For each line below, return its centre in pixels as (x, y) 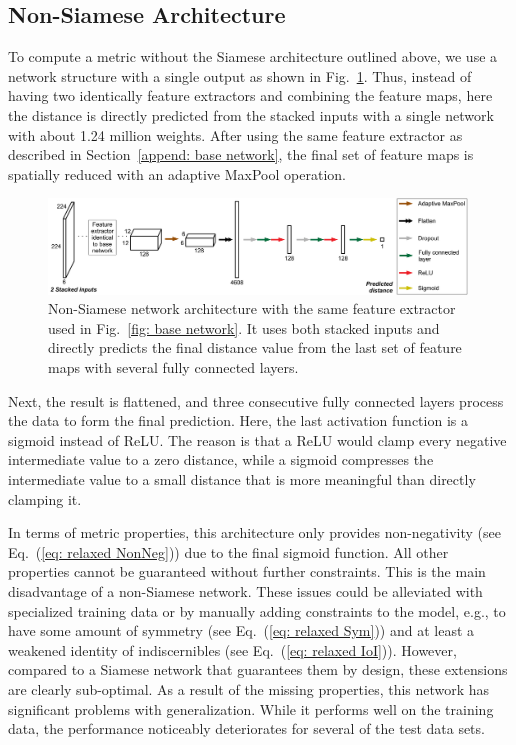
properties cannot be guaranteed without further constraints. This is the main (247, 571)
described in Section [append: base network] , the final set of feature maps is (241, 154)
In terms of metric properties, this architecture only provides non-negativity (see (254, 532)
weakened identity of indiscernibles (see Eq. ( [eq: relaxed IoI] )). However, (232, 649)
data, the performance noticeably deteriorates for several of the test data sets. (246, 728)
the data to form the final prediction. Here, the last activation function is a (238, 420)
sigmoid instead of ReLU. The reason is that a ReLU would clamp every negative (257, 439)
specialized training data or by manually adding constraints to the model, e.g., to (257, 610)
